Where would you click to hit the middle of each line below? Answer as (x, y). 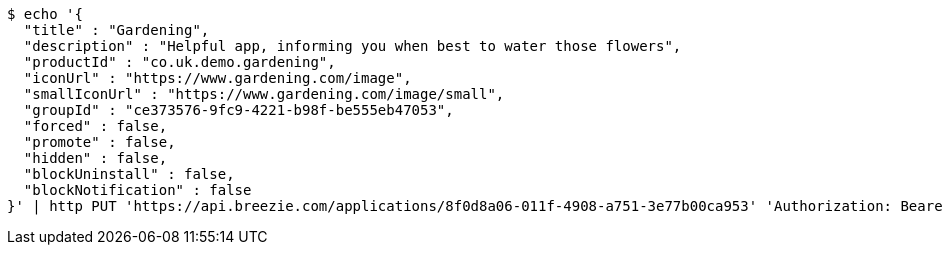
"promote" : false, (99, 142)
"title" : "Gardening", (116, 30)
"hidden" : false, (95, 158)
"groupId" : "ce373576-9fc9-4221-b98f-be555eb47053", (238, 110)
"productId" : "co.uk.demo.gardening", (179, 62)
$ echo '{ (45, 14)
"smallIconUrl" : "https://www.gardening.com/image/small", (264, 94)
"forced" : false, (95, 126)
